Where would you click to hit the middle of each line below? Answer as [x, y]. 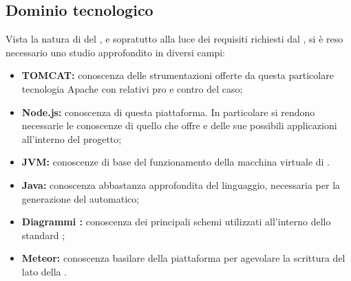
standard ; [43, 235]
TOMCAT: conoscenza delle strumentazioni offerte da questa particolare [178, 75]
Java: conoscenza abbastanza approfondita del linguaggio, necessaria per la [181, 184]
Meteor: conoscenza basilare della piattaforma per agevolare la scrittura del [183, 258]
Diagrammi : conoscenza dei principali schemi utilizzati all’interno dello [176, 222]
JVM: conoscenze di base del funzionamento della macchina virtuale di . [175, 162]
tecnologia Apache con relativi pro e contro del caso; [132, 88]
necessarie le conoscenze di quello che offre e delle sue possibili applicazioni [179, 125]
